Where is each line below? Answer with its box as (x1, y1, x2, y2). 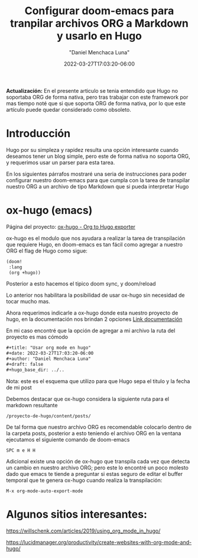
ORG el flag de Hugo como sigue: (6, 247, 87, 254)
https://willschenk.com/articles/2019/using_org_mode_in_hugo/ (6, 527, 161, 534)
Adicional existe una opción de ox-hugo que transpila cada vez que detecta (6, 458, 190, 465)
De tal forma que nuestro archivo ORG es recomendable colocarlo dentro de (6, 423, 192, 430)
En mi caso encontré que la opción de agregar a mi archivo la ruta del (6, 327, 176, 335)
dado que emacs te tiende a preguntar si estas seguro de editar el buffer (6, 470, 183, 477)
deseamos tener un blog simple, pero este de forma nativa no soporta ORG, (6, 153, 190, 160)
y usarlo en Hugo (56, 30, 142, 43)
